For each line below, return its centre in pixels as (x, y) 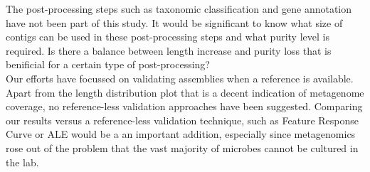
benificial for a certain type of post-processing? (108, 64)
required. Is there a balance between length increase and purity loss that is (169, 50)
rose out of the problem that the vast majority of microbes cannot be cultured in (182, 147)
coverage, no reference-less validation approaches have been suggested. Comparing (184, 106)
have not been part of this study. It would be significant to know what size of (174, 22)
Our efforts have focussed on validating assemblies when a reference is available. (180, 78)
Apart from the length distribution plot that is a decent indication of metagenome (185, 92)
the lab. (22, 162)
